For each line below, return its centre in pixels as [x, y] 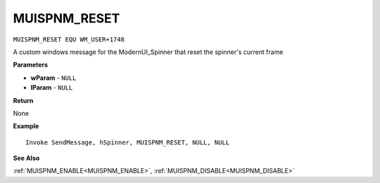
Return [23, 100]
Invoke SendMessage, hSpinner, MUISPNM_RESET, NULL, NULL [128, 142]
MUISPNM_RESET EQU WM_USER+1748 [69, 39]
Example [26, 126]
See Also [26, 158]
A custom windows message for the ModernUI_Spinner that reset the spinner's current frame [148, 52]
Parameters [31, 65]
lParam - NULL [52, 88]
